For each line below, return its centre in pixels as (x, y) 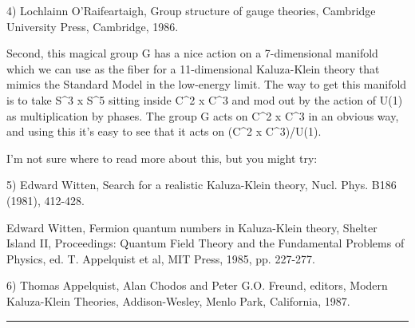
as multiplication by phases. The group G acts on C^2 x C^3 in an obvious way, (203, 115)
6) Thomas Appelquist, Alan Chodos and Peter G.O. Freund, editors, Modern (197, 285)
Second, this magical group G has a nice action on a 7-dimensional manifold (192, 53)
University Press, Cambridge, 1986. (93, 26)
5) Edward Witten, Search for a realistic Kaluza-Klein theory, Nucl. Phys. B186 (202, 185)
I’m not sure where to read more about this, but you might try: (162, 158)
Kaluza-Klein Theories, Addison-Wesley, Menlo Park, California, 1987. (178, 300)
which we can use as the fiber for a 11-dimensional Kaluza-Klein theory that (193, 68)
